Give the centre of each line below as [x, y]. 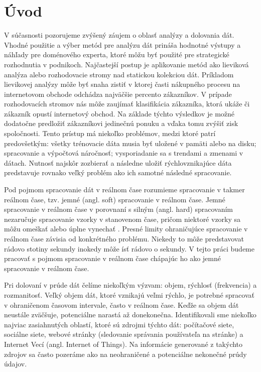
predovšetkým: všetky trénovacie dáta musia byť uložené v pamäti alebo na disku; [130, 143]
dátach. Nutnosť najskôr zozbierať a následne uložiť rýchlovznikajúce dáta [118, 162]
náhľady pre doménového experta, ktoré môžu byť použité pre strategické [117, 54]
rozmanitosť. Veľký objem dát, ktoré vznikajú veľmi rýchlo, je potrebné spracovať [129, 294]
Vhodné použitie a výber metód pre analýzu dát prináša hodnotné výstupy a [122, 44]
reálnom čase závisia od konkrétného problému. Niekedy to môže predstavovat [124, 238]
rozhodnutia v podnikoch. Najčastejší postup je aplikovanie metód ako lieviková [126, 64]
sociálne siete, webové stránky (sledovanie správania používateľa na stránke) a [124, 334]
